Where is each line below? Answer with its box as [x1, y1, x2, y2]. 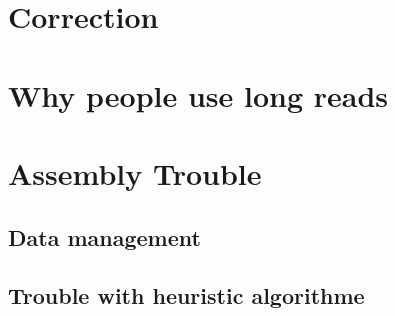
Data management [8, 221, 201, 252]
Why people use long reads [8, 74, 389, 115]
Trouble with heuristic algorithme [8, 280, 365, 311]
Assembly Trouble [8, 152, 262, 193]
